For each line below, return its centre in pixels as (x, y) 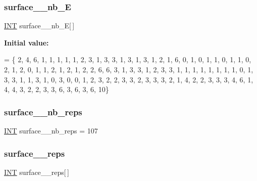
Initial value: (27, 42)
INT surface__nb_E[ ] (39, 26)
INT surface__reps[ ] (37, 172)
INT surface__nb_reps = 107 (51, 130)
